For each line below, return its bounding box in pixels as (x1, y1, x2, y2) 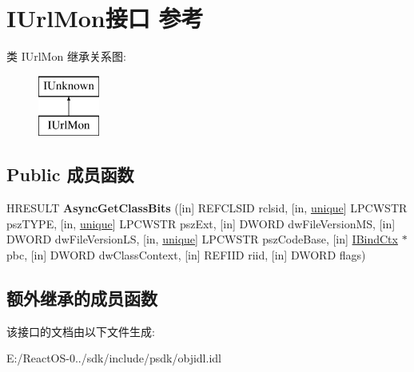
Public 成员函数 (6, 162, 134, 187)
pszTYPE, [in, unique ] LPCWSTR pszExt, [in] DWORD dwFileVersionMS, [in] (6, 215, 396, 232)
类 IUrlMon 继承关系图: (6, 48, 126, 65)
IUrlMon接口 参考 (6, 2, 204, 34)
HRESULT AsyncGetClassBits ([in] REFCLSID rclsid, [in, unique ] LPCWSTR (6, 200, 408, 216)
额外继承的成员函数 (6, 285, 157, 310)
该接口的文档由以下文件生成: (6, 323, 155, 339)
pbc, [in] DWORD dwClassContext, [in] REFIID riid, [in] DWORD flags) (6, 246, 366, 263)
